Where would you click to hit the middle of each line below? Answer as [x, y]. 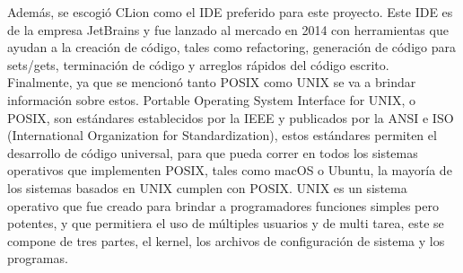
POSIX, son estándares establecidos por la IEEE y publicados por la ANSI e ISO [231, 117]
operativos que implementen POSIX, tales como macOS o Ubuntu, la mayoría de [230, 170]
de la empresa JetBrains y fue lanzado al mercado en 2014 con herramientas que [228, 29]
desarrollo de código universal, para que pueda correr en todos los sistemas [213, 152]
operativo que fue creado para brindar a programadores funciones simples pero [223, 205]
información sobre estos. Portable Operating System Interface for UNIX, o [211, 99]
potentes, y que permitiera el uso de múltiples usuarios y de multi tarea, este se [226, 223]
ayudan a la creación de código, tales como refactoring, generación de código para [231, 47]
